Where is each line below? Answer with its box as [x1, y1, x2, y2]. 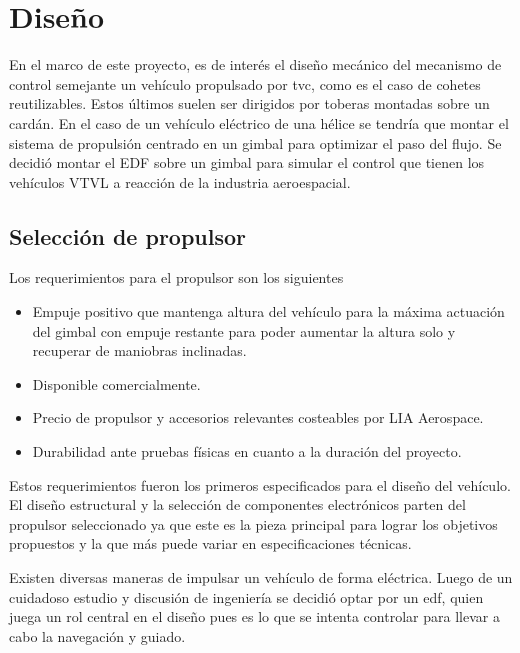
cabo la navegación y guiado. [9, 625, 186, 646]
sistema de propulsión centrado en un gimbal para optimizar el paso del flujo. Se [9, 132, 502, 153]
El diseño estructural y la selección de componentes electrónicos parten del [9, 494, 466, 515]
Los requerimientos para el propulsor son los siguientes [9, 267, 344, 288]
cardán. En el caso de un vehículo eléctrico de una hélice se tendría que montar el [9, 112, 509, 133]
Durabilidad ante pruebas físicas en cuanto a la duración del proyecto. [32, 441, 462, 462]
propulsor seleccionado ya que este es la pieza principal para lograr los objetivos [9, 513, 498, 534]
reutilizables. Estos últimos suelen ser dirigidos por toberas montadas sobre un [9, 93, 490, 114]
